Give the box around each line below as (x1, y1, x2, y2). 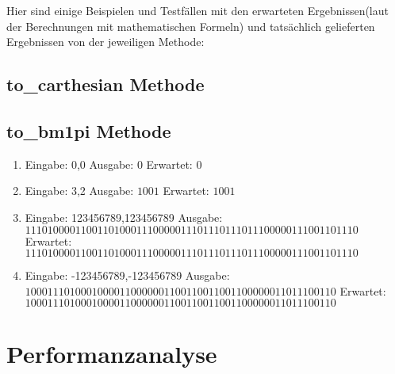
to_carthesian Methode (6, 72, 205, 97)
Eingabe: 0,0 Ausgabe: (25, 155, 134, 172)
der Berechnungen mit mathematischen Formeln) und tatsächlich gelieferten (6, 17, 375, 34)
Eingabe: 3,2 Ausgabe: (25, 182, 134, 199)
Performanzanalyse (6, 337, 217, 369)
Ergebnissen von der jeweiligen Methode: (6, 33, 205, 50)
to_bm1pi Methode (6, 118, 171, 143)
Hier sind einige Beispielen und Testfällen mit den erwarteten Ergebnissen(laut (6, 2, 389, 18)
